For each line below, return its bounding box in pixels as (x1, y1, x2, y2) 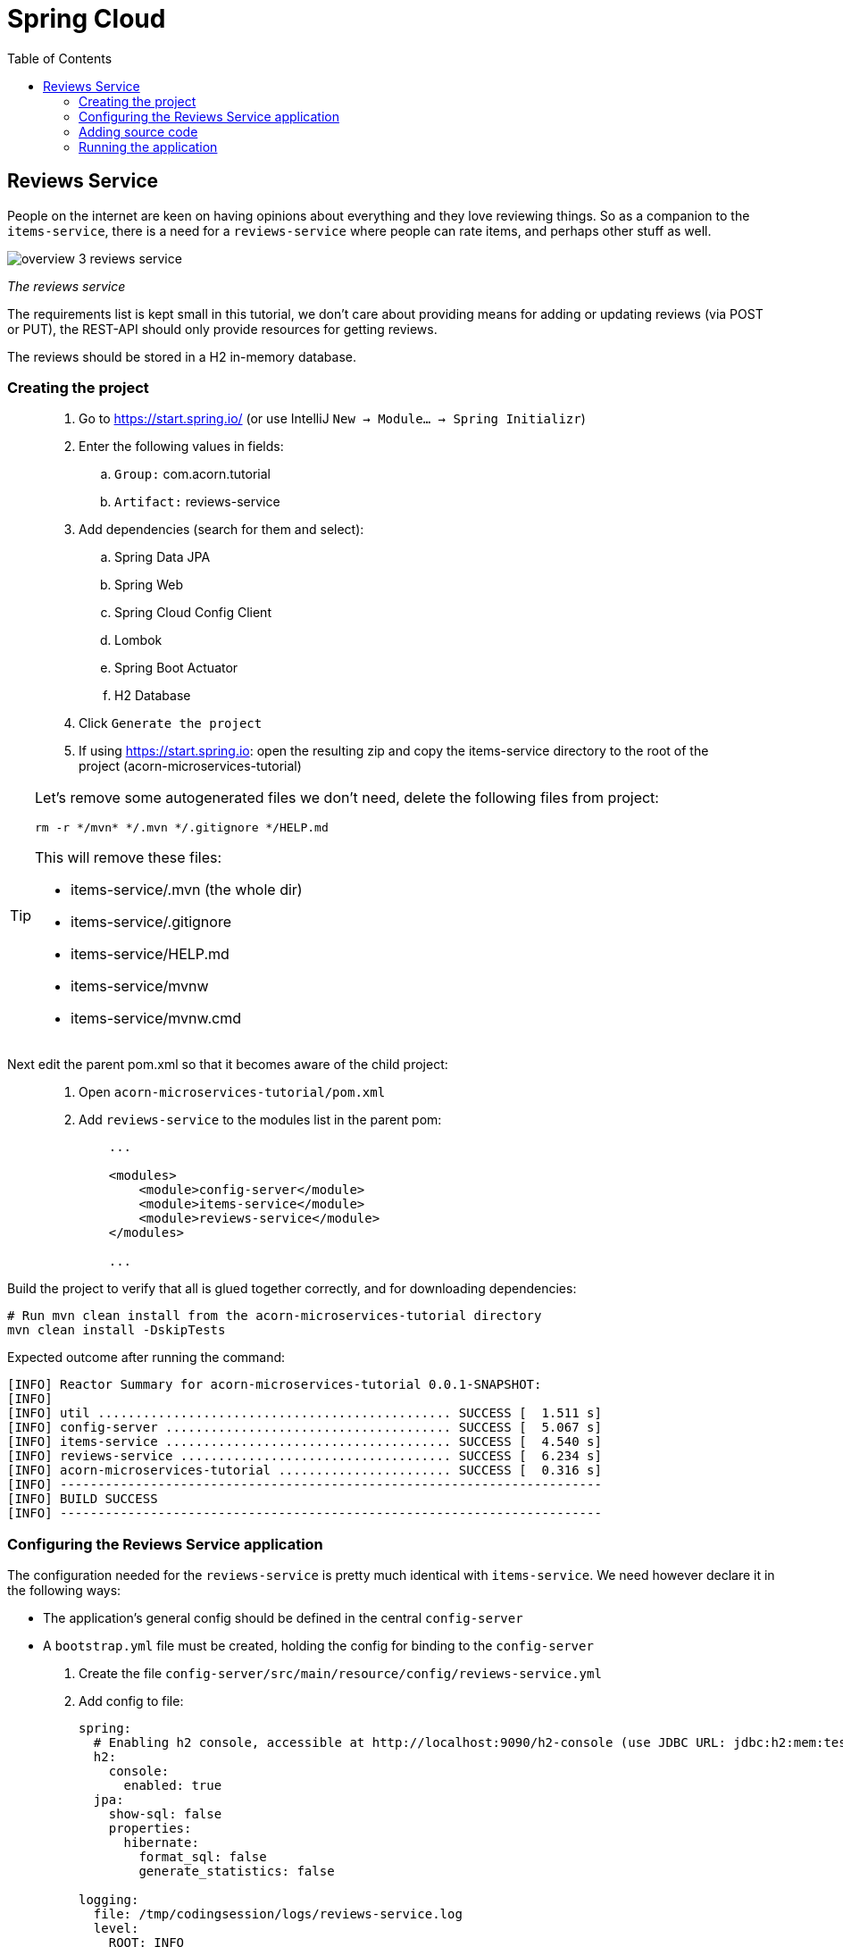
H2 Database (114, 688, 191, 704)
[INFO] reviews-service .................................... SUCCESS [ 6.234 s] (7, 1449, 602, 1464)
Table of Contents (7, 50, 113, 66)
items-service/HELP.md (71, 945, 230, 964)
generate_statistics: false (138, 1864, 335, 1879)
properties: (108, 1821, 192, 1836)
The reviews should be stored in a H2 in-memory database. (7, 348, 357, 364)
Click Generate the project (79, 715, 263, 731)
